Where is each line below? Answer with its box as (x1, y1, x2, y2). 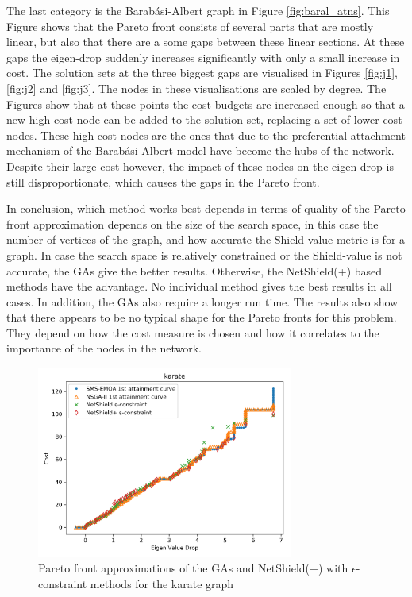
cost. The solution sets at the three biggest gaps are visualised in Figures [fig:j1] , (6, 64, 398, 81)
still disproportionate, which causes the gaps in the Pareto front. (6, 173, 320, 190)
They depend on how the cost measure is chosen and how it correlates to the (6, 324, 379, 341)
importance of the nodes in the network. (6, 340, 202, 356)
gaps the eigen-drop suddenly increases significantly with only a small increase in (6, 48, 400, 65)
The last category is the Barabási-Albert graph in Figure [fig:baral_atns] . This (6, 2, 390, 18)
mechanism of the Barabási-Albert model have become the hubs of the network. (6, 142, 395, 159)
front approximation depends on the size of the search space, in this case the (6, 215, 379, 232)
